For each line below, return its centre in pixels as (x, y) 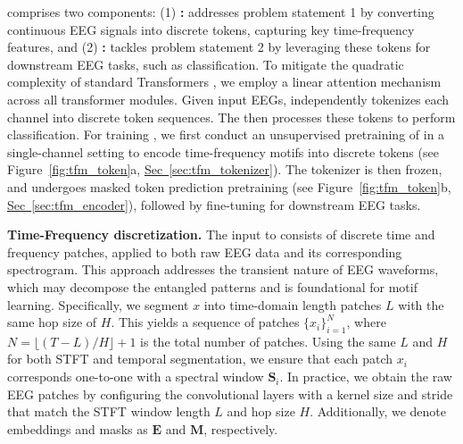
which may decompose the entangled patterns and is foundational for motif (212, 286)
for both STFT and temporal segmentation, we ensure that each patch (200, 359)
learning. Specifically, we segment (98, 304)
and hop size (261, 411)
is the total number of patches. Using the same (268, 341)
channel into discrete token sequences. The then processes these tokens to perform (231, 117)
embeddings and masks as (78, 428)
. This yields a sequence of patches (205, 322)
